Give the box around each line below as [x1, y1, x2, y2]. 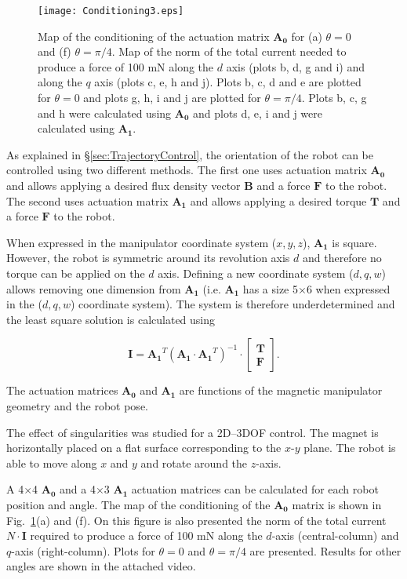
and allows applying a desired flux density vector [6, 177, 241, 193]
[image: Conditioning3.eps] [38, 5, 184, 16]
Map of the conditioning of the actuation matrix [38, 27, 270, 44]
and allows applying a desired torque [190, 192, 367, 209]
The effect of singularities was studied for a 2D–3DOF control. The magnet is [6, 424, 379, 440]
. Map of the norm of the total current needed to [111, 43, 347, 60]
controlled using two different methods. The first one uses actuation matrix [6, 162, 367, 178]
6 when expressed [306, 280, 391, 297]
